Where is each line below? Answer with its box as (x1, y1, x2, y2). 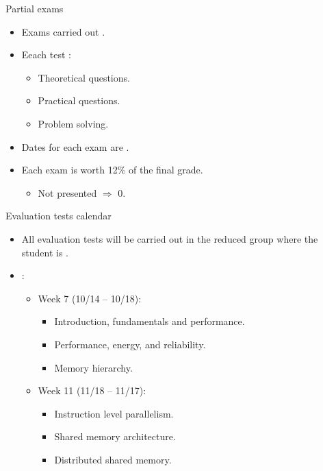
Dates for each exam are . (21, 139, 129, 154)
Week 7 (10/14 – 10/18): (38, 291, 142, 305)
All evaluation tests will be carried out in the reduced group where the (21, 231, 318, 245)
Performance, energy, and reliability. (54, 337, 206, 351)
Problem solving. (38, 116, 109, 130)
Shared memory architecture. (54, 429, 176, 444)
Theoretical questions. (38, 70, 130, 84)
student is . (21, 245, 69, 259)
